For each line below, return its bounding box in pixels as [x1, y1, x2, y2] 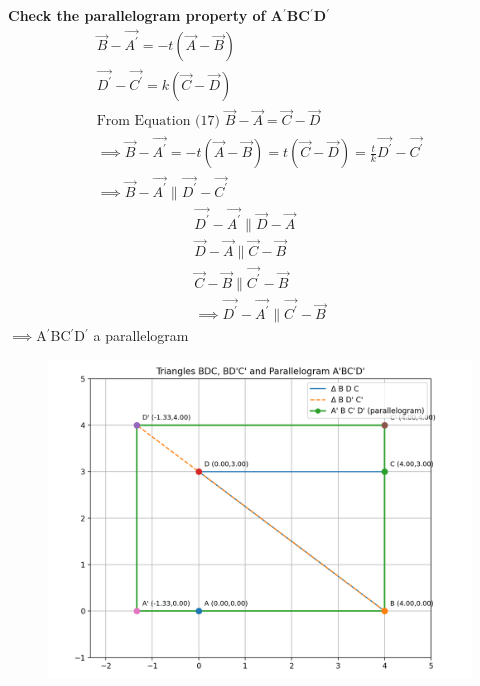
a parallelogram [93, 325, 189, 346]
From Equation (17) [96, 114, 220, 129]
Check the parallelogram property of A [8, 5, 284, 25]
